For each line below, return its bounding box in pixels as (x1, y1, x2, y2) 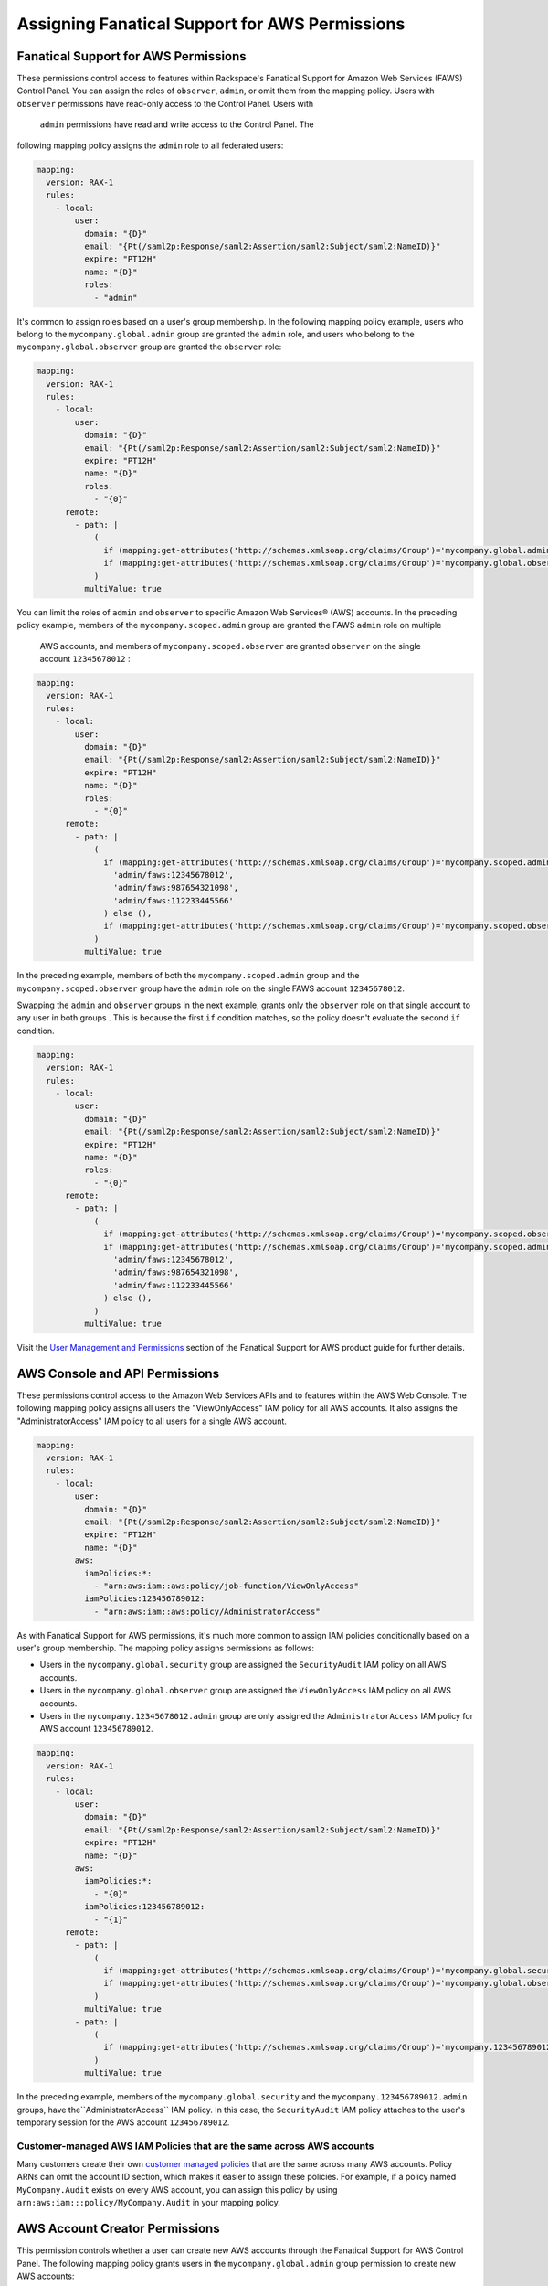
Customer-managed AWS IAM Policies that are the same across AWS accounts (16, 2140, 374, 2152)
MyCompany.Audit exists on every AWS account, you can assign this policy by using (16, 2184, 338, 2195)
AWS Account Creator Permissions (16, 2221, 220, 2237)
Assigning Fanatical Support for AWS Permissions (16, 14, 406, 34)
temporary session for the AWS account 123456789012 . (16, 2117, 230, 2128)
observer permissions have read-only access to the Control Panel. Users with (16, 98, 314, 109)
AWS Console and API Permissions (16, 1365, 219, 1381)
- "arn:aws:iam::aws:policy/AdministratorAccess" (93, 1606, 321, 1617)
